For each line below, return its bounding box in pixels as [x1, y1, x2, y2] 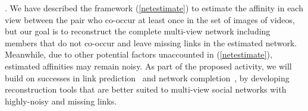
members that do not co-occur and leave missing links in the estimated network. [5, 36, 297, 49]
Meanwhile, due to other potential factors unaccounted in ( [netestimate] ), [5, 48, 272, 61]
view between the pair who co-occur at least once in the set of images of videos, [5, 13, 295, 26]
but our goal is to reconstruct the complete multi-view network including [5, 25, 271, 37]
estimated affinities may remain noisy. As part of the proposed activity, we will [5, 59, 292, 72]
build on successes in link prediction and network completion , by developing [5, 71, 290, 84]
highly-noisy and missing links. [5, 94, 117, 107]
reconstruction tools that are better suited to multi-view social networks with [5, 83, 287, 96]
